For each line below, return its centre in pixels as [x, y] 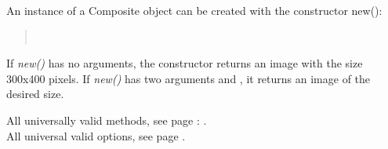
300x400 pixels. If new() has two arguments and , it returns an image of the [189, 78]
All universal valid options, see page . [96, 135]
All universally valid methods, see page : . [107, 120]
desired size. [35, 94]
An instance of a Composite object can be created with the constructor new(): [194, 10]
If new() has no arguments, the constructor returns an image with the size [185, 63]
